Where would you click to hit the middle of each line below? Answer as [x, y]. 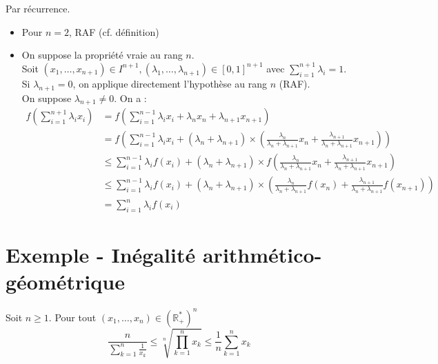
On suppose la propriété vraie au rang [102, 55]
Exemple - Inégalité [101, 255]
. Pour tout [72, 317]
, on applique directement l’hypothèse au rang [170, 83]
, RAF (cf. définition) [114, 31]
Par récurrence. [38, 8]
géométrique [65, 282]
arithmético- [262, 255]
